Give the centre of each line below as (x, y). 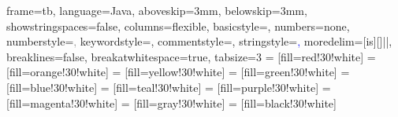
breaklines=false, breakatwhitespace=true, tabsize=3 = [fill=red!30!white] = (191, 56)
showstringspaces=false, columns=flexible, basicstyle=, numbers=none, (178, 26)
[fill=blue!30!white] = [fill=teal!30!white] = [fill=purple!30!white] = (169, 87)
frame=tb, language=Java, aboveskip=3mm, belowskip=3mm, (157, 10)
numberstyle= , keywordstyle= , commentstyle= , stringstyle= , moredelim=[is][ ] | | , (199, 41)
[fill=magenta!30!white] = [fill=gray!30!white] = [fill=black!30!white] (171, 102)
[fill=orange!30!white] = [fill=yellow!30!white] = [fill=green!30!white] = (178, 72)
